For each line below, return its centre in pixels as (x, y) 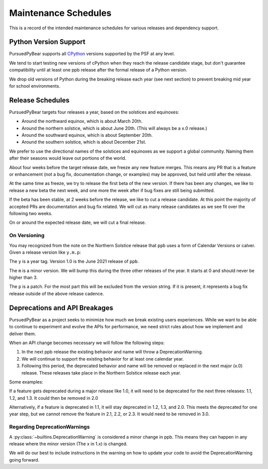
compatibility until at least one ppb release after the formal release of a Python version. (98, 70)
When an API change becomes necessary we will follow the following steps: (87, 343)
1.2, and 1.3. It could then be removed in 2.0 (54, 398)
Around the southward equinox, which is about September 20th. (87, 135)
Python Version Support (47, 42)
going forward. (24, 460)
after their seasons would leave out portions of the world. (68, 158)
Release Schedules (39, 100)
